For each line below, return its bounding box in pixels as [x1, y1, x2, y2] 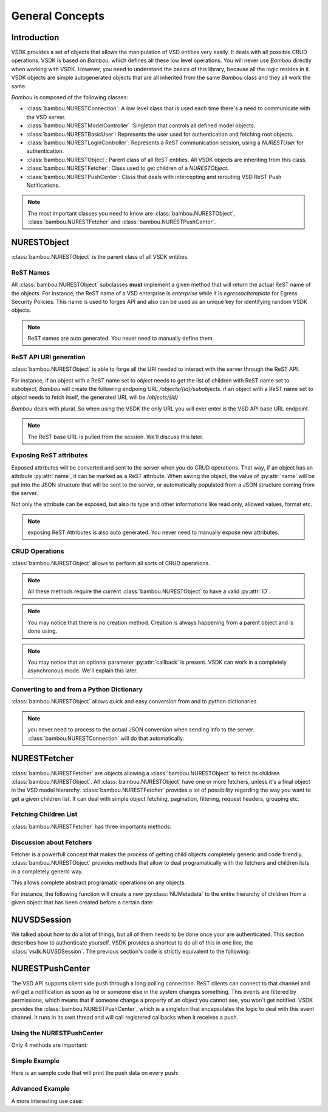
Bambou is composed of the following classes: [11, 94, 129, 101]
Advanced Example [11, 1085, 70, 1093]
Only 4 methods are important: [11, 1041, 88, 1049]
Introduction [11, 32, 60, 43]
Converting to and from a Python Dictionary [11, 685, 143, 694]
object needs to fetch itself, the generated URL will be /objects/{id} [11, 393, 179, 401]
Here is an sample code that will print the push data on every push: [11, 1069, 179, 1077]
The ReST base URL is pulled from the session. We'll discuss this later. [27, 433, 203, 440]
